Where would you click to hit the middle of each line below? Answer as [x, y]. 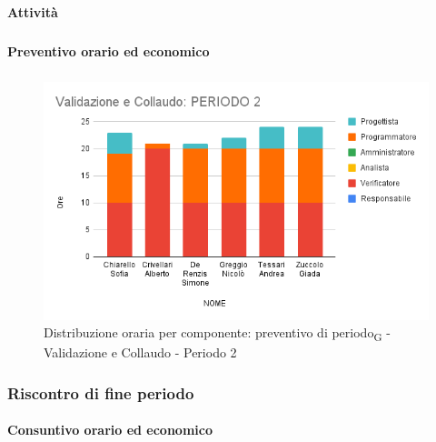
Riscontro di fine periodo [101, 392]
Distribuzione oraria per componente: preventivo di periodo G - [217, 334]
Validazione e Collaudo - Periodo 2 [140, 352]
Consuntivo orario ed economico [110, 430]
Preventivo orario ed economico [109, 50]
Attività [33, 11]
